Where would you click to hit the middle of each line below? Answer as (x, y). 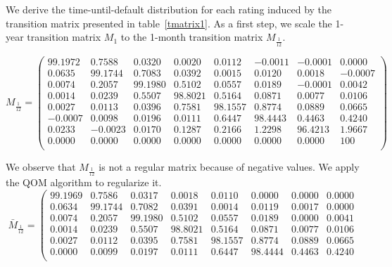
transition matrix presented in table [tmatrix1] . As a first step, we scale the (169, 23)
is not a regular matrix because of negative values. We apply (229, 166)
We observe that (41, 166)
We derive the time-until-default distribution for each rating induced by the (169, 9)
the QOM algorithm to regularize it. (84, 182)
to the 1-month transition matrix (192, 37)
